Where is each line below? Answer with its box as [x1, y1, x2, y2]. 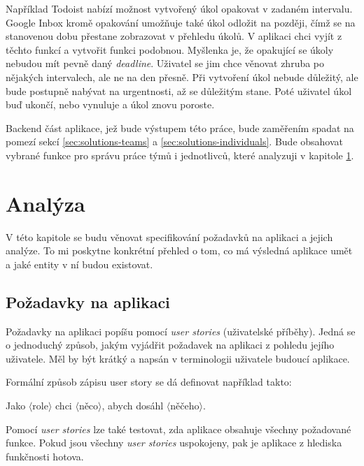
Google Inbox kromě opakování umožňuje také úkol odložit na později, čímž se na [6, 15, 356, 29]
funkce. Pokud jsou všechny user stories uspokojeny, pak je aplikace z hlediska [6, 435, 342, 450]
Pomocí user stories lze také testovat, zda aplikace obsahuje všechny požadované [6, 421, 351, 436]
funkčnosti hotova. [6, 449, 84, 463]
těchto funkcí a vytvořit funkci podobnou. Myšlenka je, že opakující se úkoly [6, 42, 334, 57]
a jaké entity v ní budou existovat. [6, 256, 153, 271]
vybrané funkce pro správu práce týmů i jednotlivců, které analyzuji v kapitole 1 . [6, 147, 354, 162]
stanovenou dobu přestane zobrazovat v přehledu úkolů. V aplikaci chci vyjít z [6, 29, 342, 43]
